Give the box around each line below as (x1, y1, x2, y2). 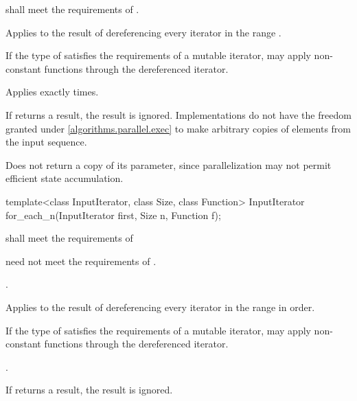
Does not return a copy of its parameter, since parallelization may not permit (5, 157, 332, 172)
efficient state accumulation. (5, 171, 124, 185)
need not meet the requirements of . (5, 253, 157, 268)
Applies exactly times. (5, 84, 99, 99)
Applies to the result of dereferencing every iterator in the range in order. (5, 299, 315, 314)
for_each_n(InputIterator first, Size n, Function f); (5, 207, 221, 222)
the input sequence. (5, 135, 87, 149)
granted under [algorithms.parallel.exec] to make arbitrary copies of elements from (5, 121, 352, 135)
